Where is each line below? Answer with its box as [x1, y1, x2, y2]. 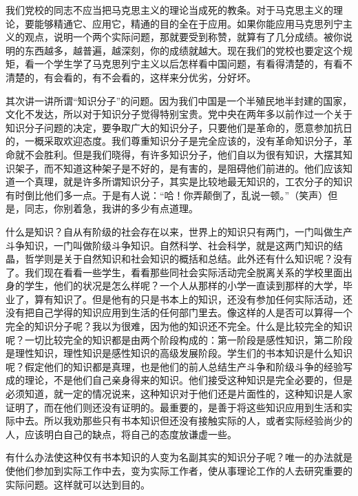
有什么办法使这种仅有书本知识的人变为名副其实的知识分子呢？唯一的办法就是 [6, 450, 352, 464]
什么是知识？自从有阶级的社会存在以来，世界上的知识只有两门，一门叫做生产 [6, 224, 352, 238]
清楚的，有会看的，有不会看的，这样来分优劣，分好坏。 [6, 70, 256, 84]
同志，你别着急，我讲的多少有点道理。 [24, 201, 198, 216]
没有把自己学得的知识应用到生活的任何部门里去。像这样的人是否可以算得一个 [6, 305, 352, 320]
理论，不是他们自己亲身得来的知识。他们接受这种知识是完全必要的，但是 [24, 373, 352, 387]
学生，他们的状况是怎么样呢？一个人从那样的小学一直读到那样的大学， [24, 278, 343, 293]
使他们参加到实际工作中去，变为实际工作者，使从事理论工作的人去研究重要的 [6, 464, 352, 477]
